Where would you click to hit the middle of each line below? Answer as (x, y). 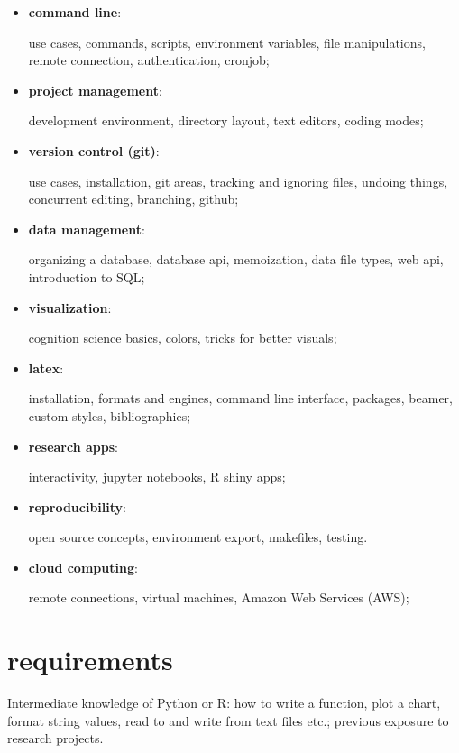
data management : (87, 229)
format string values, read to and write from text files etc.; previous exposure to (228, 720)
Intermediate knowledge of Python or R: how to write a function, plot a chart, (224, 703)
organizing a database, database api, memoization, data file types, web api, (236, 259)
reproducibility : (77, 506)
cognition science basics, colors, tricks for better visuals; (183, 338)
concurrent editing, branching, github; (133, 199)
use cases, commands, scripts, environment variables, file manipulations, (227, 42)
